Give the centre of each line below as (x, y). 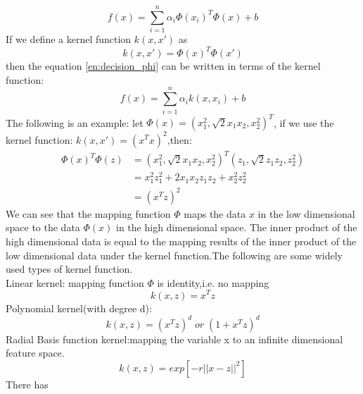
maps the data (215, 213)
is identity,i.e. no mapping (213, 282)
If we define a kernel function (69, 39)
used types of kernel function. (69, 269)
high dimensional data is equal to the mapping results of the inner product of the (181, 241)
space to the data (43, 227)
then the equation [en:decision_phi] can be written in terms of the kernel (163, 66)
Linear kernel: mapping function (75, 282)
